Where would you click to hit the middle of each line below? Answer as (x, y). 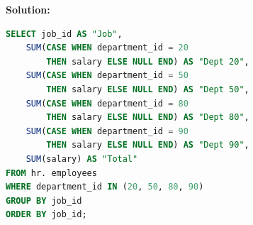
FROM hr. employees (51, 173)
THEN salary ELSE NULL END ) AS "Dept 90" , (148, 145)
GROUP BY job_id (44, 201)
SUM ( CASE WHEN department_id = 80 (107, 103)
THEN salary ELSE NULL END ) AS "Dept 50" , (148, 89)
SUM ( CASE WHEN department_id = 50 (107, 76)
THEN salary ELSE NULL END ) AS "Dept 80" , (148, 117)
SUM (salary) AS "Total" (82, 159)
